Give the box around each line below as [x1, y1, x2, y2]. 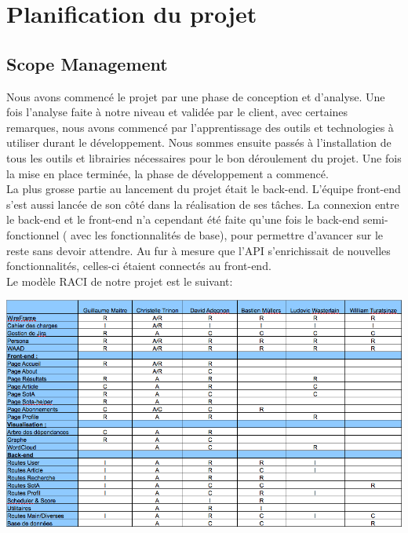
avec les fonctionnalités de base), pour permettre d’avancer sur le [71, 226, 383, 243]
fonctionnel [6, 226, 60, 243]
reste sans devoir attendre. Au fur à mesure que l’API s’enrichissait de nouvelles [6, 242, 391, 258]
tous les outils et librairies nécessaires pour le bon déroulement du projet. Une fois [6, 149, 402, 166]
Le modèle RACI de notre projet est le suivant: [6, 272, 233, 289]
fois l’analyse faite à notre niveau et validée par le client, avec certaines [6, 104, 348, 120]
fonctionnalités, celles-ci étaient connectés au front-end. [6, 257, 271, 274]
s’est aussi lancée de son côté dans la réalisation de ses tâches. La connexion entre [6, 195, 399, 212]
